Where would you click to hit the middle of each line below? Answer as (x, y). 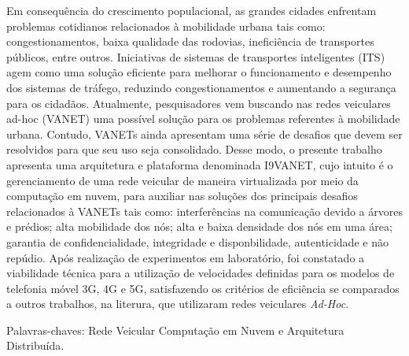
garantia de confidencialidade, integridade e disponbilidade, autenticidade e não (197, 241)
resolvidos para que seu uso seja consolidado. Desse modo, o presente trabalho (194, 149)
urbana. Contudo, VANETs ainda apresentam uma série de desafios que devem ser (204, 133)
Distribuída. (35, 345)
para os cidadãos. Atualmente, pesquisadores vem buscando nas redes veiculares (199, 103)
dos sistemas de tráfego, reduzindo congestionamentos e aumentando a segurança (201, 87)
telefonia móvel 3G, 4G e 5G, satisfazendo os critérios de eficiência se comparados (203, 288)
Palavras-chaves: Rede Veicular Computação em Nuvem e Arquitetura (175, 330)
